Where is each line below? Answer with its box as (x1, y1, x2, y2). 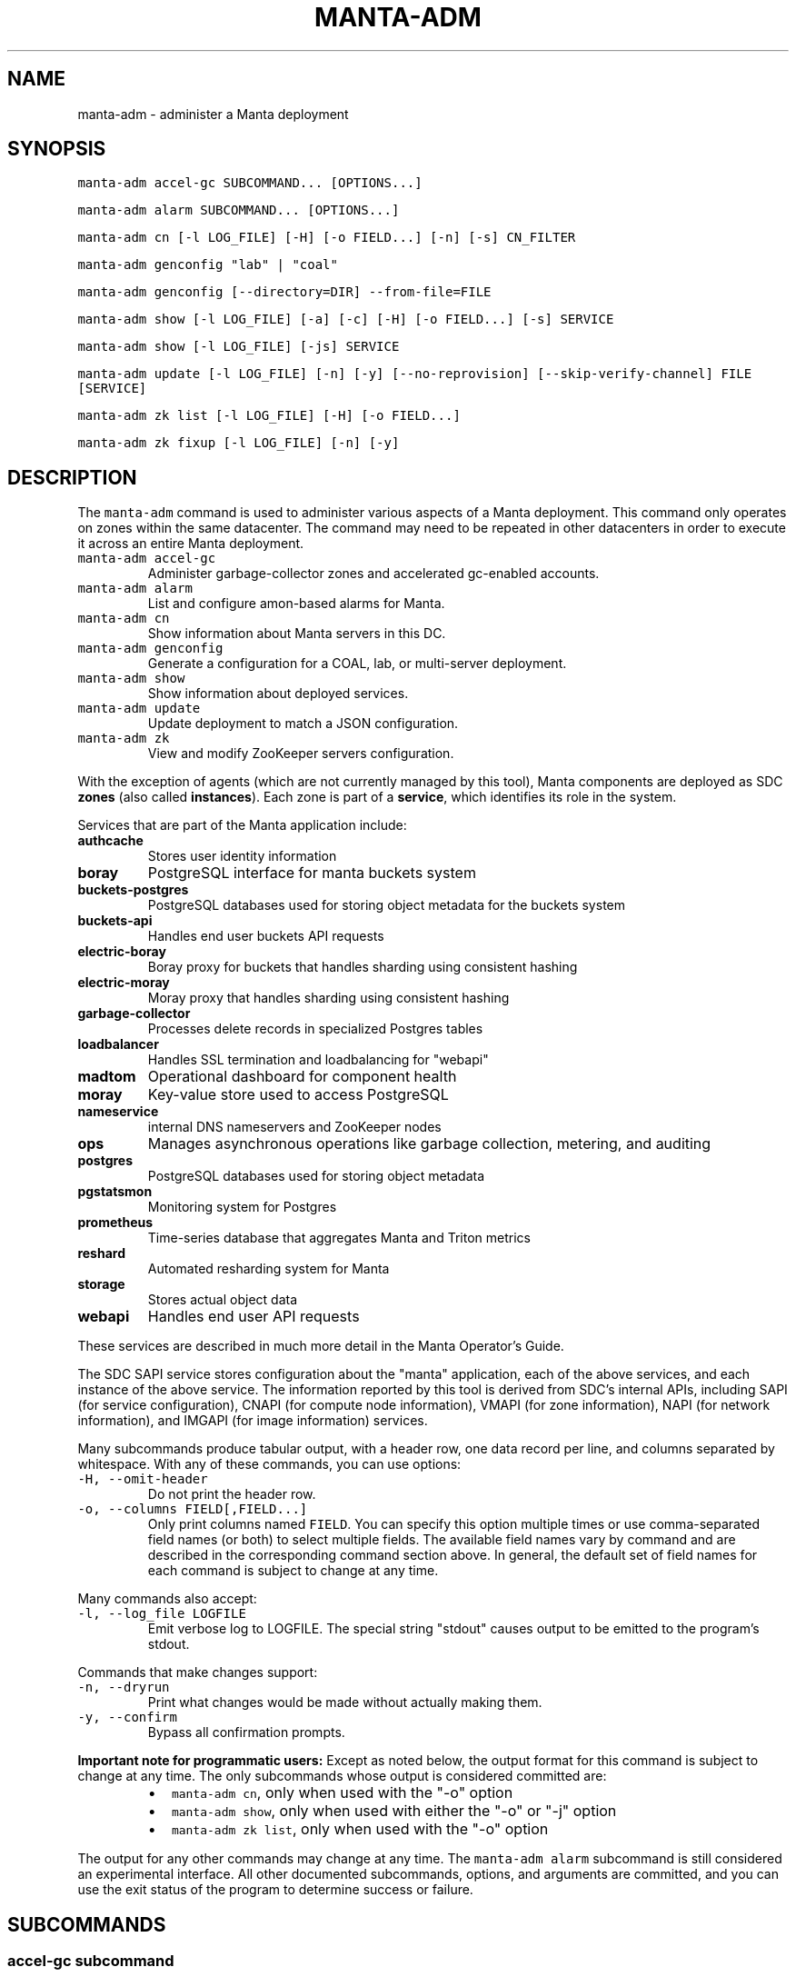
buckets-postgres (77, 882, 189, 898)
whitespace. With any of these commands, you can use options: (77, 1456, 462, 1473)
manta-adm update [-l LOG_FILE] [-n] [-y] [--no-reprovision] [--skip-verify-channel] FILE (77, 366, 752, 382)
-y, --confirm (77, 1710, 177, 1725)
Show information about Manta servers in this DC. (147, 625, 446, 642)
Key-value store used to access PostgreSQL (147, 1085, 449, 1104)
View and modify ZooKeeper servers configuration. (147, 745, 454, 762)
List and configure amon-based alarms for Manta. (147, 595, 445, 612)
